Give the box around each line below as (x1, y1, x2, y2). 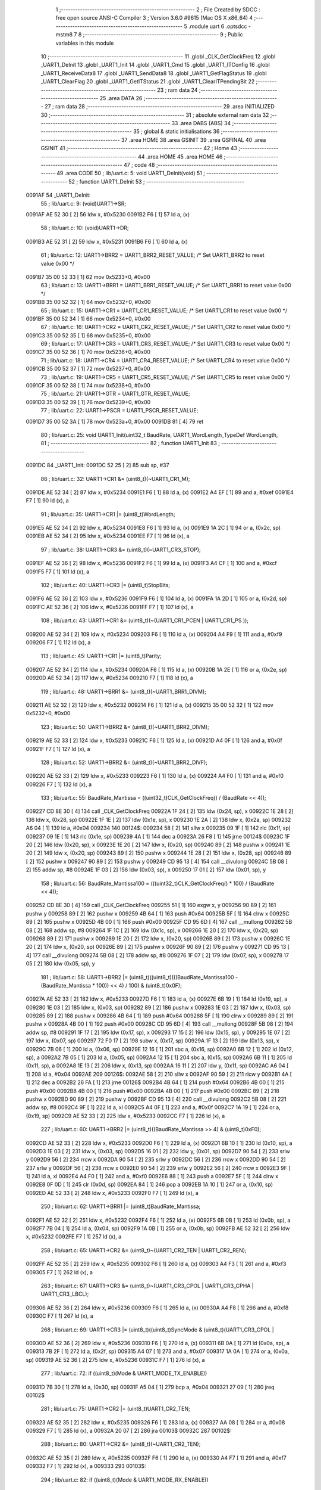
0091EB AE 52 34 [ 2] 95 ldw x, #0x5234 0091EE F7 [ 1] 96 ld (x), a (26, 532, 190, 539)
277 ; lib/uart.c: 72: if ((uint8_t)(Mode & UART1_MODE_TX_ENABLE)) (40, 1370, 207, 1377)
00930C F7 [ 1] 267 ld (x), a (26, 1312, 93, 1320)
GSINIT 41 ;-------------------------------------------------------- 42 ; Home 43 (40, 145, 238, 152)
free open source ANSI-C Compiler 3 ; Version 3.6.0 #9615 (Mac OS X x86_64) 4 (55, 14, 253, 21)
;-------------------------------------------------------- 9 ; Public (83, 31, 243, 38)
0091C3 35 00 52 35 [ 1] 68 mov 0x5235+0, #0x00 (26, 331, 151, 339)
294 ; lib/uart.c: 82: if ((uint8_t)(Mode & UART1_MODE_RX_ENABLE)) (40, 1476, 209, 1483)
